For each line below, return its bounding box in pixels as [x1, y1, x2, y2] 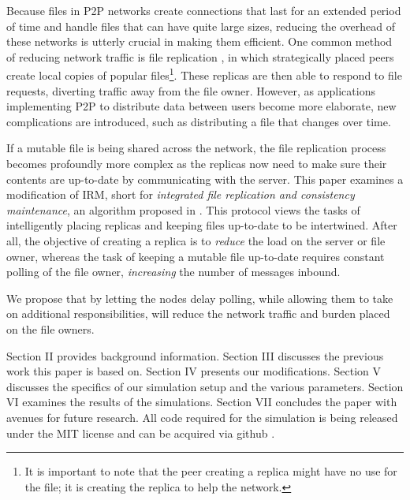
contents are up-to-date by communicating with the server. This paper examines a [6, 170, 404, 187]
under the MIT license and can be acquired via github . [6, 424, 275, 441]
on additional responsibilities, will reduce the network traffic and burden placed [6, 305, 390, 322]
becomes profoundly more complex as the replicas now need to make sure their [6, 155, 387, 171]
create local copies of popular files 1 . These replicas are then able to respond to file [6, 65, 402, 84]
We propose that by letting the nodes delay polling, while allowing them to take [6, 289, 393, 306]
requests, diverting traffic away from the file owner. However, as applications [6, 82, 375, 99]
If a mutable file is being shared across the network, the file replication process [6, 140, 386, 156]
